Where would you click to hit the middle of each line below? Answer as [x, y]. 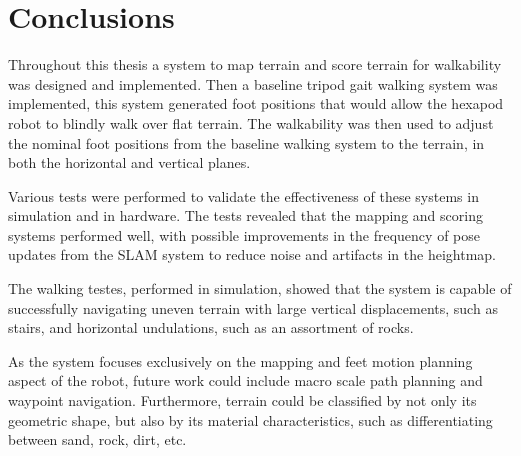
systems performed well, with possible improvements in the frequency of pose [244, 234]
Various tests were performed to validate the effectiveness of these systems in [243, 195]
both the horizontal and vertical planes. [129, 162]
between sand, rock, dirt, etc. [97, 439]
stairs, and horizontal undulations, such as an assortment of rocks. [211, 327]
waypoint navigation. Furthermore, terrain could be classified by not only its [242, 400]
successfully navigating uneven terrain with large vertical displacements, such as [253, 307]
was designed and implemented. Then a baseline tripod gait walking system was [253, 83]
